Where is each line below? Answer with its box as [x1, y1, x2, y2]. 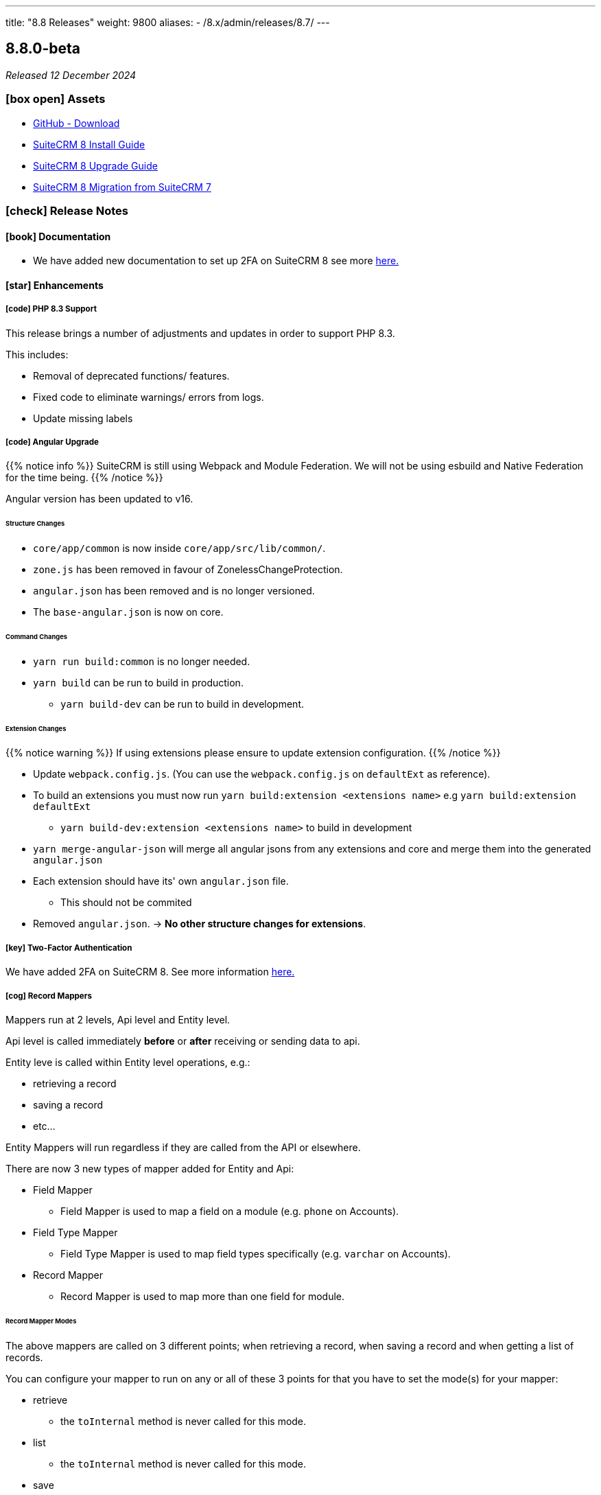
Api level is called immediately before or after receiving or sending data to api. [5, 1034, 360, 1047]
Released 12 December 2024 [5, 69, 137, 81]
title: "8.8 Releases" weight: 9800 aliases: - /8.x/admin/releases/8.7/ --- [5, 16, 330, 28]
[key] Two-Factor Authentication [5, 942, 132, 953]
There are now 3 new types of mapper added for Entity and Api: [5, 1162, 294, 1174]
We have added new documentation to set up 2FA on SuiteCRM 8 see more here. [33, 255, 399, 267]
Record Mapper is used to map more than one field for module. [60, 1290, 344, 1302]
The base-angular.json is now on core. [33, 606, 224, 618]
